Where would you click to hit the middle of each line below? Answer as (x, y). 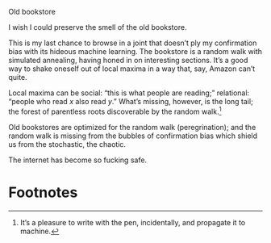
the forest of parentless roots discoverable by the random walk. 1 (115, 111)
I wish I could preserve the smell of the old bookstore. (98, 27)
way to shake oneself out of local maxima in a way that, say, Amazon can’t (132, 69)
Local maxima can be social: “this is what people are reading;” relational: (129, 93)
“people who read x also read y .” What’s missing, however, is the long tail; (131, 101)
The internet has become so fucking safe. (78, 160)
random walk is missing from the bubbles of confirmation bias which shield (133, 136)
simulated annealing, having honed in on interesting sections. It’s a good (128, 60)
